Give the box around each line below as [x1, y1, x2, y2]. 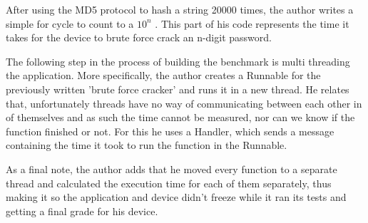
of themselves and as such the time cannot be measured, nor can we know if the [6, 110, 355, 125]
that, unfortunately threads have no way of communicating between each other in [6, 95, 362, 110]
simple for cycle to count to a [6, 16, 134, 31]
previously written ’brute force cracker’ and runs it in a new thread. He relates [6, 81, 349, 96]
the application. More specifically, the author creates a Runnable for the [6, 68, 321, 83]
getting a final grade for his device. [6, 203, 158, 218]
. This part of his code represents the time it [155, 16, 349, 31]
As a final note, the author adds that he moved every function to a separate [6, 161, 337, 176]
